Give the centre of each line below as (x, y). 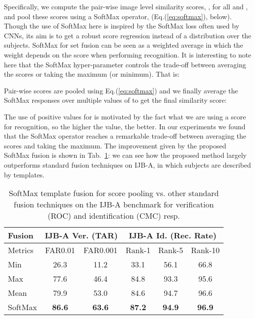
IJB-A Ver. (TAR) (81, 235)
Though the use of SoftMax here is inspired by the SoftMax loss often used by (122, 26)
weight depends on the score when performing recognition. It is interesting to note (128, 54)
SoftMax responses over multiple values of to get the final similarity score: (115, 100)
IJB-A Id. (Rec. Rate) (173, 235)
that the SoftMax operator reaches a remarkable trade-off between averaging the (125, 136)
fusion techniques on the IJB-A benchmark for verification (114, 204)
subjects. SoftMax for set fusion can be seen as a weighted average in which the (124, 45)
